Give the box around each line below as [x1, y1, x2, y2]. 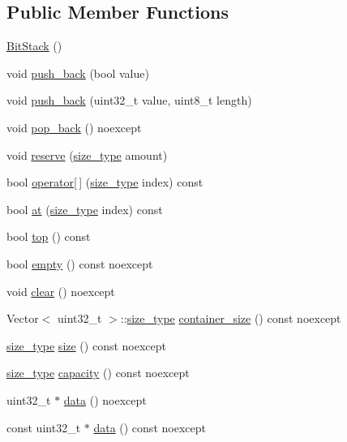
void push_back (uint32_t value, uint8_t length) [6, 92, 252, 109]
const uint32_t [6, 418, 81, 436]
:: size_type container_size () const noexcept [120, 310, 341, 327]
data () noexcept [63, 391, 147, 408]
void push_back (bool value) [6, 64, 149, 81]
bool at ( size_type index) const [6, 200, 163, 217]
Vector [6, 310, 39, 327]
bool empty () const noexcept [6, 255, 153, 272]
